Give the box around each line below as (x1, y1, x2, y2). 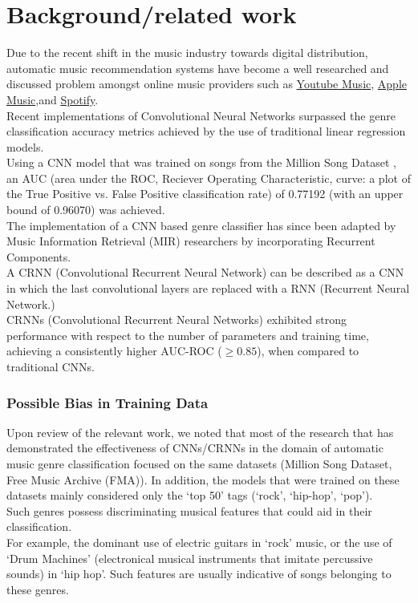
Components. (6, 248, 71, 265)
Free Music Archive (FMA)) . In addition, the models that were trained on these (6, 471, 400, 488)
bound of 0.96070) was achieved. (6, 201, 165, 218)
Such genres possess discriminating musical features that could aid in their (6, 502, 372, 519)
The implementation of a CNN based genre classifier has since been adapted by (6, 217, 396, 233)
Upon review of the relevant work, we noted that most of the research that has (6, 423, 394, 440)
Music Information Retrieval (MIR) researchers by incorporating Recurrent (6, 233, 375, 249)
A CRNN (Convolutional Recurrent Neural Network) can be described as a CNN (6, 264, 404, 281)
